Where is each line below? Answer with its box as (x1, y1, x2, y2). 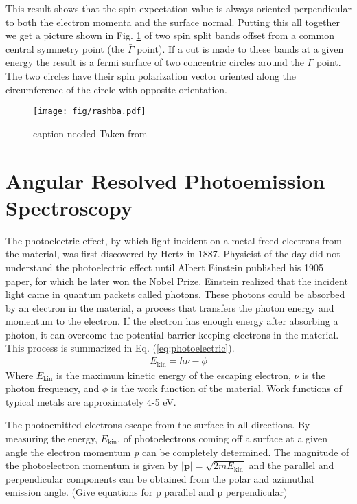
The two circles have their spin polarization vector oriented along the (5, 68, 297, 82)
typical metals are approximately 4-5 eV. (5, 394, 176, 409)
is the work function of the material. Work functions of (111, 381, 342, 396)
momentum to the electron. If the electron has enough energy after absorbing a (5, 314, 338, 328)
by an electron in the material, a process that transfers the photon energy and (5, 300, 334, 314)
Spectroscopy (5, 193, 133, 221)
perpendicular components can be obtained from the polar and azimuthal (5, 471, 314, 485)
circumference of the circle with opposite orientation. (5, 82, 228, 96)
